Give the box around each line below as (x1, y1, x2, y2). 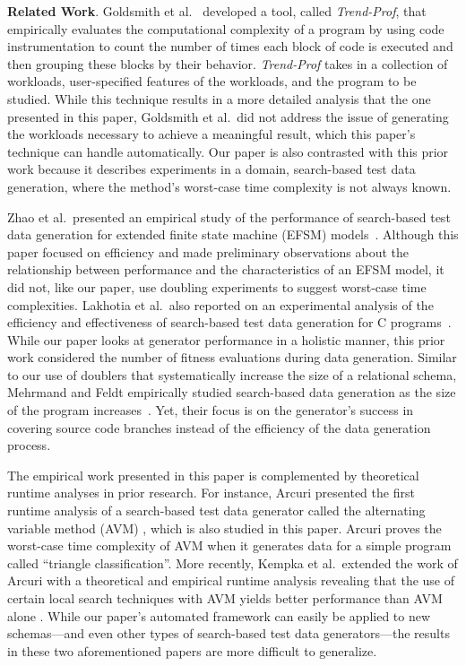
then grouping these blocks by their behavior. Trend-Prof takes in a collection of (7, 54, 448, 73)
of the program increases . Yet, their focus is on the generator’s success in (7, 401, 414, 419)
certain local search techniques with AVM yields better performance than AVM (7, 589, 443, 607)
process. (7, 436, 51, 454)
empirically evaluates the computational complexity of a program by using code (7, 19, 444, 38)
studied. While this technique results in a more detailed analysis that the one (7, 89, 431, 108)
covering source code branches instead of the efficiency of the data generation (7, 418, 431, 437)
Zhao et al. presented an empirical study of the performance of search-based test (7, 207, 451, 226)
